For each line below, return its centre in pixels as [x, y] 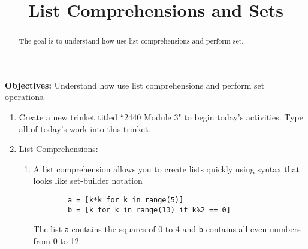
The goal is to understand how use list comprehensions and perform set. [131, 41]
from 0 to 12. [57, 240]
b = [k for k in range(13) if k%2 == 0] [149, 210]
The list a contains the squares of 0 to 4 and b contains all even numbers [167, 229]
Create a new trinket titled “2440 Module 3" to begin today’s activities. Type [161, 117]
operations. [25, 97]
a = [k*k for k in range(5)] [126, 200]
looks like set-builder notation [88, 180]
